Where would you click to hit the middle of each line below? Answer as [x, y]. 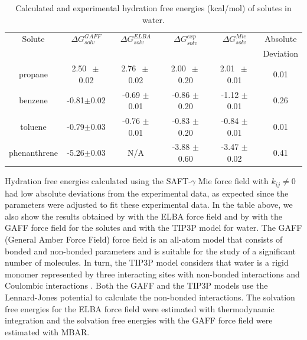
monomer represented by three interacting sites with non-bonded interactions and [152, 274]
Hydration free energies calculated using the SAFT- [98, 181]
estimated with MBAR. [47, 331]
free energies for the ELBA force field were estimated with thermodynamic [140, 308]
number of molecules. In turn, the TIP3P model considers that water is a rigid [147, 262]
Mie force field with [233, 181]
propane [33, 73]
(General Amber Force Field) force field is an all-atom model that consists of [144, 239]
